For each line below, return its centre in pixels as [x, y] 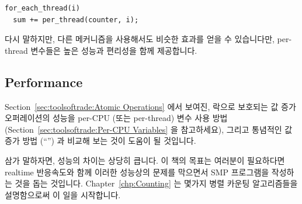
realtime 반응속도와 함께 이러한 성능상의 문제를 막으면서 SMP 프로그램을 [137, 172]
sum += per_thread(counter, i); [76, 20]
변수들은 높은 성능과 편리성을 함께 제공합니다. [114, 50]
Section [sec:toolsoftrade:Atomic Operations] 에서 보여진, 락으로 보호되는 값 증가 [150, 106]
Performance [44, 82]
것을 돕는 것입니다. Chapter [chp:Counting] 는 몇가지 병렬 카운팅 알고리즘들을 [156, 183]
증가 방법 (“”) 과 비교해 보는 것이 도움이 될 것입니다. [100, 141]
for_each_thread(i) [42, 8]
